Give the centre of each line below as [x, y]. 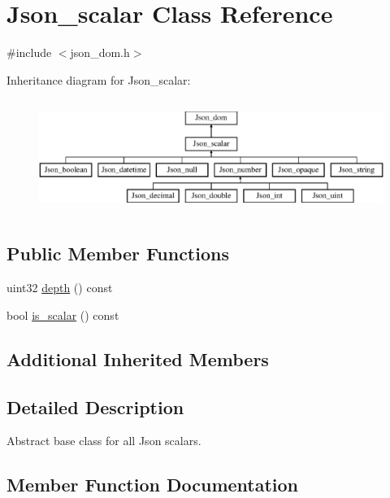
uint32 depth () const [60, 288]
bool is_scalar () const [63, 315]
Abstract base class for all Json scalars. [104, 441]
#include [29, 52]
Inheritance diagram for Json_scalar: [99, 79]
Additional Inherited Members [138, 358]
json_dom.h [100, 52]
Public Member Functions [118, 253]
